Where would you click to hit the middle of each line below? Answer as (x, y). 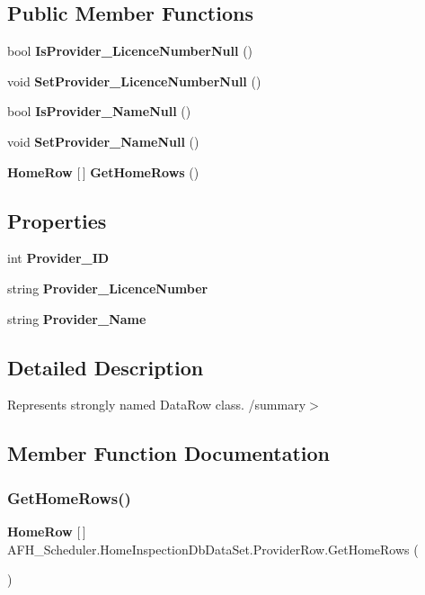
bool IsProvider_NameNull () (99, 111)
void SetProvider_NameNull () (103, 141)
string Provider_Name (77, 318)
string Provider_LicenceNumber (108, 288)
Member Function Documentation (169, 453)
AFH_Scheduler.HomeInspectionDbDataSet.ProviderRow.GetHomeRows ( (213, 549)
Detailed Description (106, 367)
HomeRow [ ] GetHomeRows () (103, 171)
